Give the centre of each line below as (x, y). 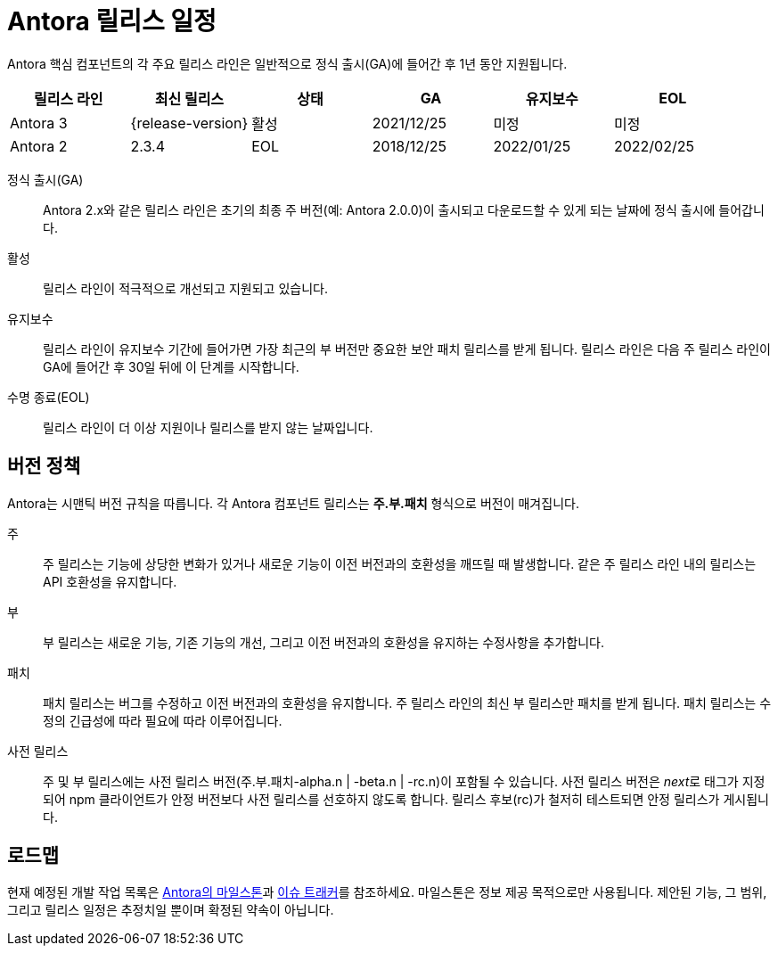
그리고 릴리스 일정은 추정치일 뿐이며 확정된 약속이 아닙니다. (171, 910)
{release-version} (189, 123)
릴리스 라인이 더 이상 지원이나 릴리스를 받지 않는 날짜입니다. (208, 427)
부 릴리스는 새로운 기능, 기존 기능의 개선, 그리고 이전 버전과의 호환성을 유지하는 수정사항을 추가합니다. (324, 642)
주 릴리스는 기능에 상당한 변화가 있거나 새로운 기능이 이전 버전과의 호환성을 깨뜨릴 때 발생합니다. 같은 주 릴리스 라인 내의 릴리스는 (400, 563)
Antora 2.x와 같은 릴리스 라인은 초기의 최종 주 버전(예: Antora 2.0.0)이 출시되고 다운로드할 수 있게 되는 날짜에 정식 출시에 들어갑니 (404, 209)
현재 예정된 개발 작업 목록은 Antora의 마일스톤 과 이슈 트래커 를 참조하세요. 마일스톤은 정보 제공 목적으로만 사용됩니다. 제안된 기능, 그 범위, (387, 892)
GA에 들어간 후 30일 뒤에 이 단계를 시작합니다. (171, 366)
